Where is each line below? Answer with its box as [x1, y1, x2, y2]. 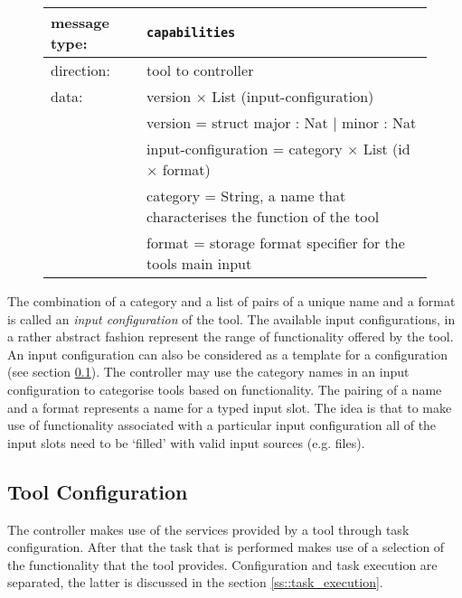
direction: [51, 60, 110, 80]
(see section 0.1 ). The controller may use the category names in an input [7, 362, 410, 381]
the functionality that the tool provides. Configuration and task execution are [7, 555, 438, 574]
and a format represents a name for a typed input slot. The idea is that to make [7, 397, 452, 416]
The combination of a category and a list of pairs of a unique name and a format [7, 292, 456, 310]
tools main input [146, 253, 252, 274]
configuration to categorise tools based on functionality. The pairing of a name [7, 379, 442, 398]
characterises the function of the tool [146, 206, 380, 227]
